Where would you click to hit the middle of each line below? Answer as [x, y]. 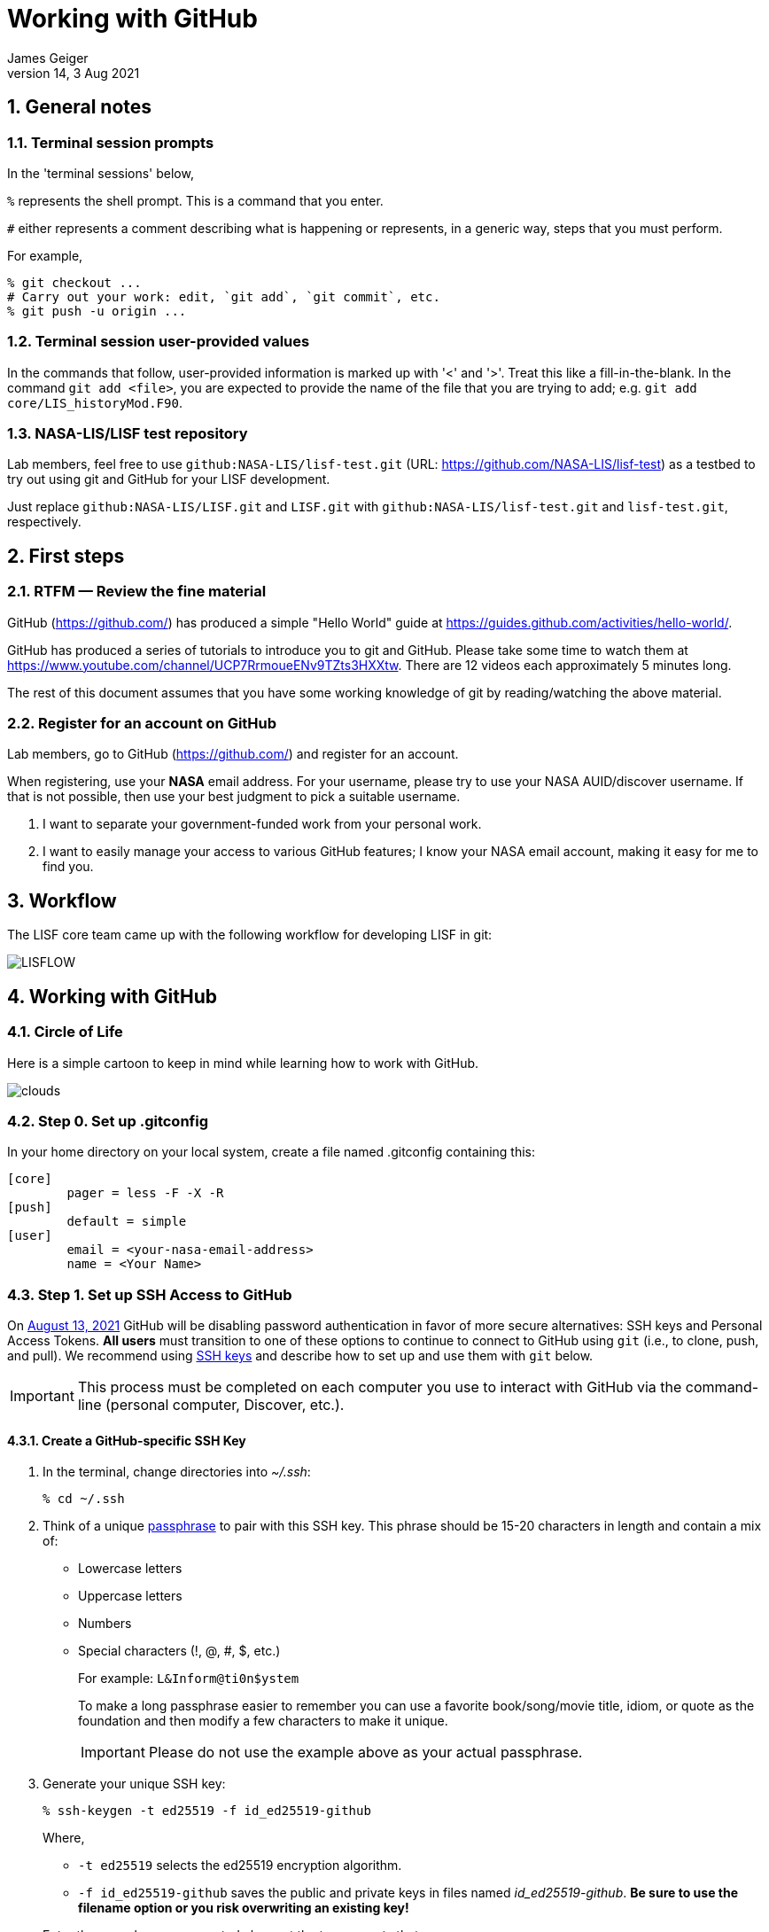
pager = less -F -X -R [145, 1193]
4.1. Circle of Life [65, 1032]
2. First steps [66, 556]
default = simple [127, 1222]
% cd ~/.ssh [84, 1499]
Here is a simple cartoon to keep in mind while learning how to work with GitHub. [243, 1063]
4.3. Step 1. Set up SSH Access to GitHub [150, 1294]
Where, [64, 1838]
